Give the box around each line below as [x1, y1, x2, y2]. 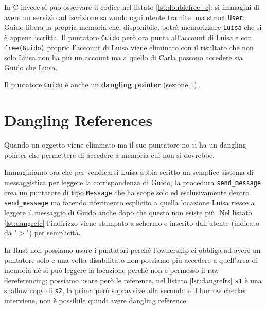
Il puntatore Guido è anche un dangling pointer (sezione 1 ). [4, 79, 199, 90]
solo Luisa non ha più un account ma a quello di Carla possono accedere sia [4, 52, 243, 63]
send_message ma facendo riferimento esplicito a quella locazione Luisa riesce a [4, 197, 255, 208]
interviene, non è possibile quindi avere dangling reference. [4, 295, 188, 305]
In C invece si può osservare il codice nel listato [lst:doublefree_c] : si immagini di [4, 2, 260, 12]
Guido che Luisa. [4, 62, 58, 72]
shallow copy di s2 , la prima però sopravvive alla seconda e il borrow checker [4, 285, 247, 296]
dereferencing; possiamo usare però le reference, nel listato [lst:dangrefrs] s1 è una [4, 275, 262, 285]
